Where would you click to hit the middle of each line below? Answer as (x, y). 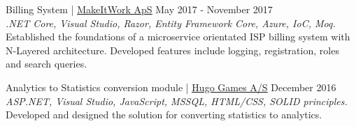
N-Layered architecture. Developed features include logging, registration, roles (172, 50)
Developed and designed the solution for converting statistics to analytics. (164, 115)
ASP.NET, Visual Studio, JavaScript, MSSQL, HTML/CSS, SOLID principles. (177, 101)
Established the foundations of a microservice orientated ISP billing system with (178, 37)
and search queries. (47, 64)
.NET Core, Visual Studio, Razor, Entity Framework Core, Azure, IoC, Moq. (171, 23)
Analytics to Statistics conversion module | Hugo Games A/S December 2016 (171, 87)
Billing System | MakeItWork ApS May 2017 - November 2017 (139, 9)
